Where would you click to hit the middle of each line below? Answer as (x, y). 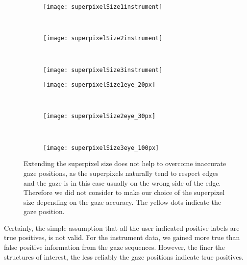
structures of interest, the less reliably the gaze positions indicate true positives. (124, 256)
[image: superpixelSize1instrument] (103, 7)
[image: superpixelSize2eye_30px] (99, 116)
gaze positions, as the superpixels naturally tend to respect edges (121, 173)
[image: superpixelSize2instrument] (103, 38)
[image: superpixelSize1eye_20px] (99, 85)
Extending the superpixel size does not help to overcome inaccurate (125, 163)
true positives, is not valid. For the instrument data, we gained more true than (122, 237)
